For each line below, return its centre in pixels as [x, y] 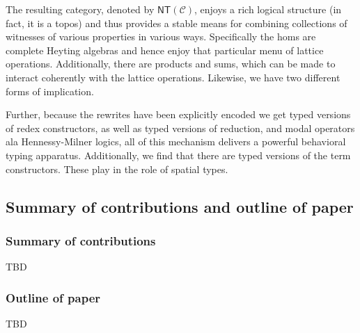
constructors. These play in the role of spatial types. [117, 169]
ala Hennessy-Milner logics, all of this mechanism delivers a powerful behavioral [176, 141]
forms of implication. [50, 91]
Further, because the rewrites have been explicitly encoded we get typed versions [178, 114]
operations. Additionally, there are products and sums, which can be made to [171, 64]
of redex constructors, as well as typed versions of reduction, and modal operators [180, 128]
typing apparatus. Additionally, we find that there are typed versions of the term [178, 155]
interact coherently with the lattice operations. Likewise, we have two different [173, 77]
